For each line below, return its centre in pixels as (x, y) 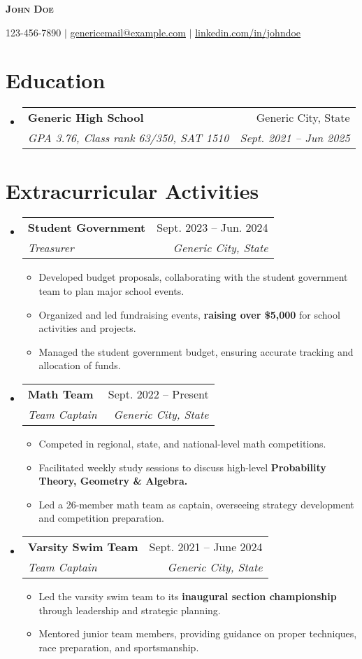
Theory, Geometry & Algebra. (113, 481)
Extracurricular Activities (132, 190)
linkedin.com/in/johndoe (248, 32)
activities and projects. (87, 328)
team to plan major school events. (111, 291)
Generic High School (86, 118)
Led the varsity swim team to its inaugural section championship (188, 596)
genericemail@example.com (128, 32)
